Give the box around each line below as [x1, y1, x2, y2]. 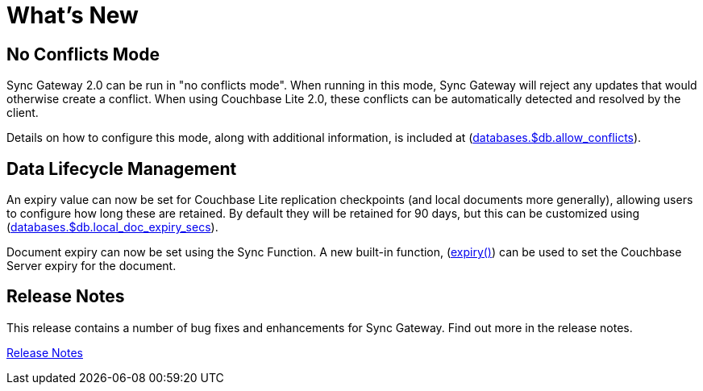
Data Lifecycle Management [6, 158, 237, 179]
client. [6, 106, 39, 120]
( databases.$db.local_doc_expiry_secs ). [6, 220, 218, 235]
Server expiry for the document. [6, 259, 177, 273]
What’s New [6, 2, 139, 29]
